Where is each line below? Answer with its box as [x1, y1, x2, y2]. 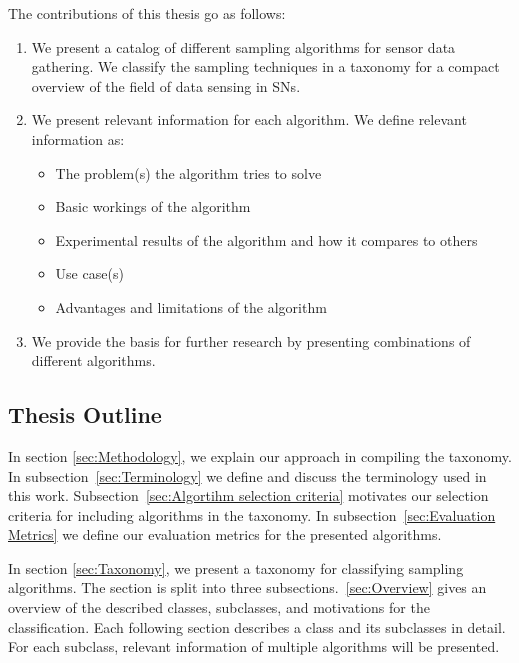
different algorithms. [31, 350, 156, 371]
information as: [31, 128, 125, 149]
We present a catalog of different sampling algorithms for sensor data [31, 36, 456, 57]
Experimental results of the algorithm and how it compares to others [55, 229, 478, 250]
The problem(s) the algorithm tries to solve [55, 162, 322, 183]
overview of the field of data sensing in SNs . [31, 75, 301, 96]
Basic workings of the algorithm [55, 196, 251, 217]
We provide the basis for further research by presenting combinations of [31, 330, 471, 351]
